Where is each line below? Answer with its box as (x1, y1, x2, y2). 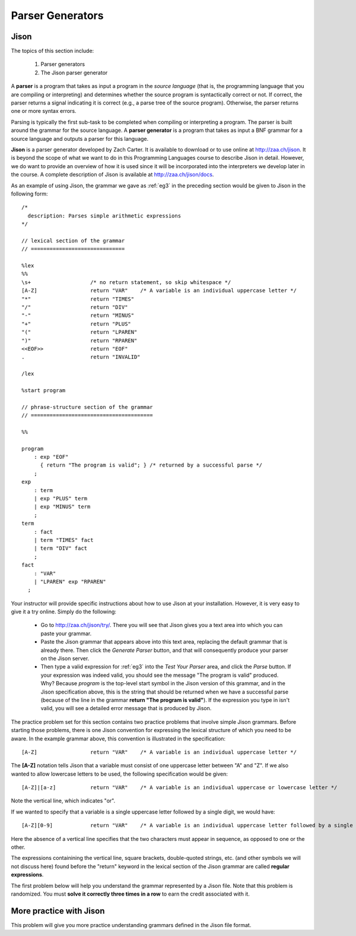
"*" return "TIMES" (21, 295, 135, 302)
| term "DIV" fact (33, 545, 88, 552)
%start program (21, 387, 66, 393)
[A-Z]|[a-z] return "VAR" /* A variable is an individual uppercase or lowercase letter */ (21, 784, 338, 791)
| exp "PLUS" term (33, 495, 88, 502)
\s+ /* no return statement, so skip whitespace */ (21, 279, 231, 285)
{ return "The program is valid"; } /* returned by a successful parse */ (40, 462, 263, 469)
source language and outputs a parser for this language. (11, 135, 149, 142)
